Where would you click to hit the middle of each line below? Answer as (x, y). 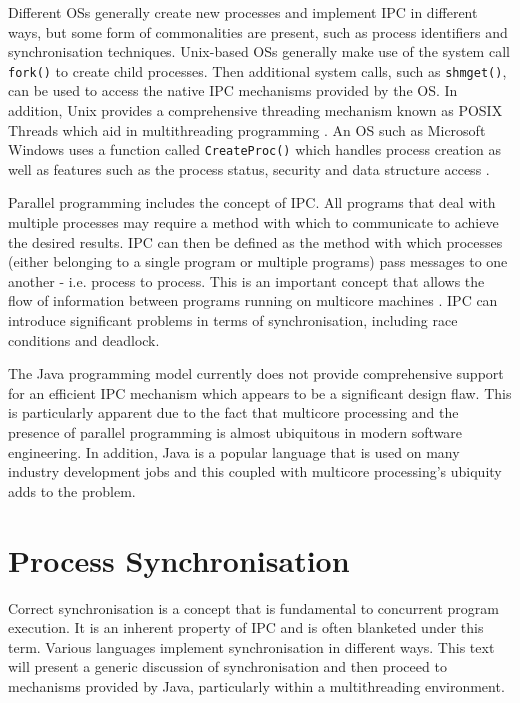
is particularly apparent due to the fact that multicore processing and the (233, 412)
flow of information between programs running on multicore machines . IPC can (253, 300)
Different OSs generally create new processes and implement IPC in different (243, 12)
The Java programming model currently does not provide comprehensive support (256, 373)
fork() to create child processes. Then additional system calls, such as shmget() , (257, 70)
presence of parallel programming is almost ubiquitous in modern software (235, 432)
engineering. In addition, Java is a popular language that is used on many (234, 451)
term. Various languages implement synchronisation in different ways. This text (251, 646)
